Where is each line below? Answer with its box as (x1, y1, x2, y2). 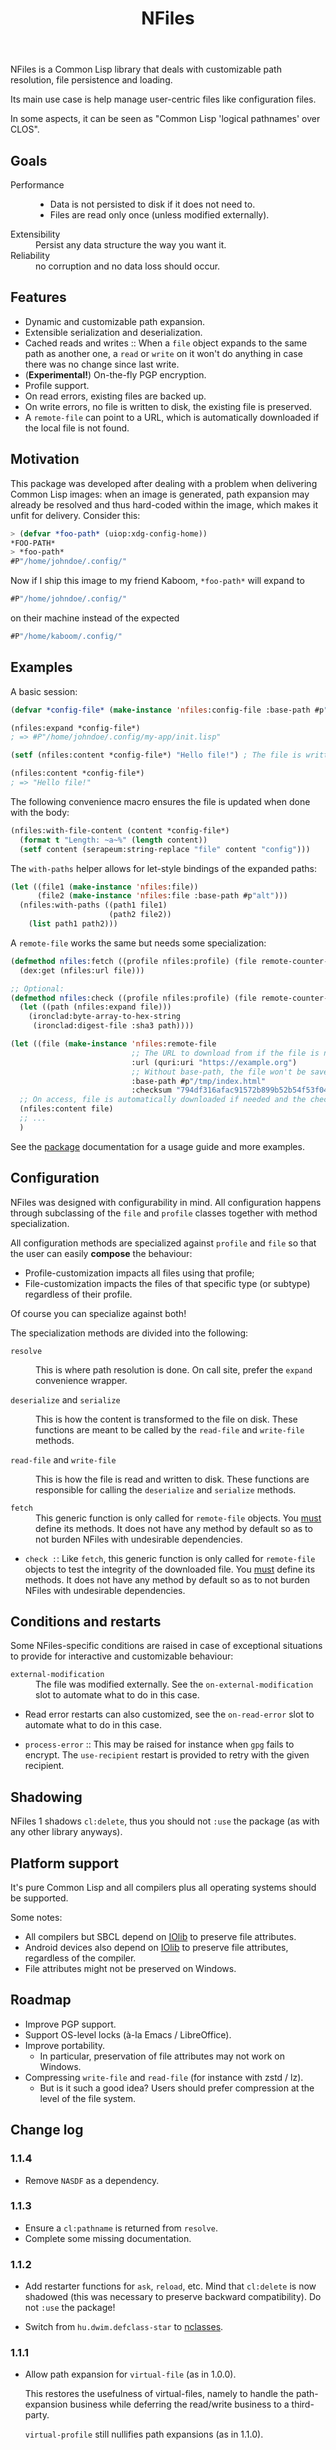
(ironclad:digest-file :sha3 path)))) (32, 1021, 195, 1031)
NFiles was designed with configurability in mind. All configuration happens (10, 1196, 322, 1208)
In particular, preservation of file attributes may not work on (39, 2050, 285, 2062)
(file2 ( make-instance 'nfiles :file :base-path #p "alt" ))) (36, 891, 288, 901)
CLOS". (10, 123, 40, 136)
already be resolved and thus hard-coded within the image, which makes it (10, 498, 319, 511)
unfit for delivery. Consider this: (10, 509, 141, 521)
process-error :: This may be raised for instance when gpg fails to (24, 1738, 295, 1751)
